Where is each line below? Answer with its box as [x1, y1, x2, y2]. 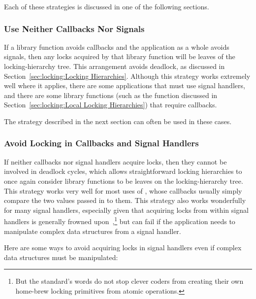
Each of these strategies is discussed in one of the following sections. [4, 1, 209, 11]
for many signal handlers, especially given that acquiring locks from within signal [4, 204, 249, 215]
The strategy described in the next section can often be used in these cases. [4, 116, 232, 126]
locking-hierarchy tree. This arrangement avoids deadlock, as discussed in [4, 61, 225, 71]
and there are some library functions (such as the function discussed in [4, 90, 218, 100]
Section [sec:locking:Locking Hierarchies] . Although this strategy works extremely [4, 70, 251, 81]
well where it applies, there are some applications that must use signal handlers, [4, 80, 245, 91]
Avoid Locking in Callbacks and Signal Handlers [4, 137, 199, 149]
